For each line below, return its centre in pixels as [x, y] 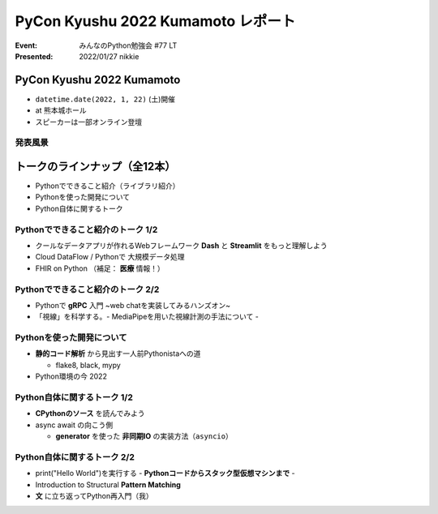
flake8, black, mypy [88, 365]
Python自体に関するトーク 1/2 [74, 397]
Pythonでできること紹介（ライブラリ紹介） [107, 186]
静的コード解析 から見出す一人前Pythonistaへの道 [118, 353]
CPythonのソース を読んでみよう [90, 413]
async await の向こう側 [74, 425]
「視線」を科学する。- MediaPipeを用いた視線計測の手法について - [147, 317]
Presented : [34, 56]
